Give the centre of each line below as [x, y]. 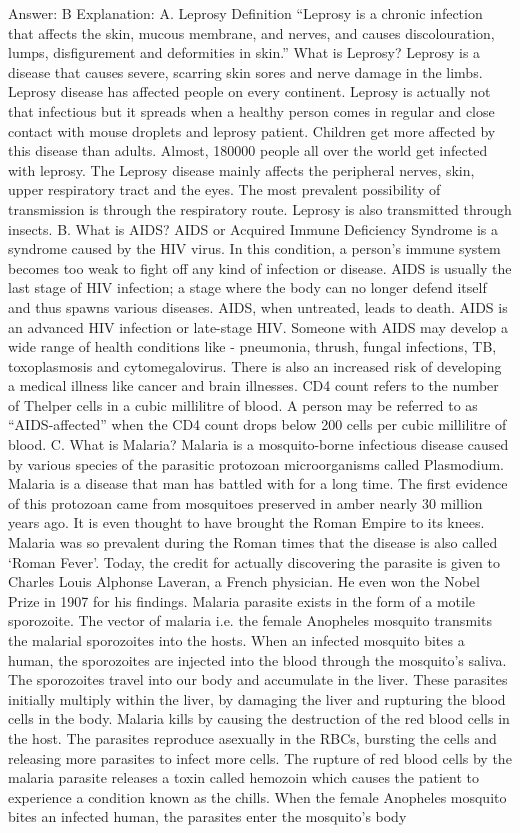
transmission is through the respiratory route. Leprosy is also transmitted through [260, 208]
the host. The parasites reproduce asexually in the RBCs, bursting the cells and [252, 737]
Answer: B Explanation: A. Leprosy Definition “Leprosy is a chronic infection [245, 13]
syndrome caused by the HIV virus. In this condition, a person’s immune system [254, 248]
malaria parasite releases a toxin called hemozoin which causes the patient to [244, 777]
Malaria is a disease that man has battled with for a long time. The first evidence [258, 483]
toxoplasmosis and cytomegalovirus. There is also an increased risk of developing [255, 365]
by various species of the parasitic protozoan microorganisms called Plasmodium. [256, 463]
